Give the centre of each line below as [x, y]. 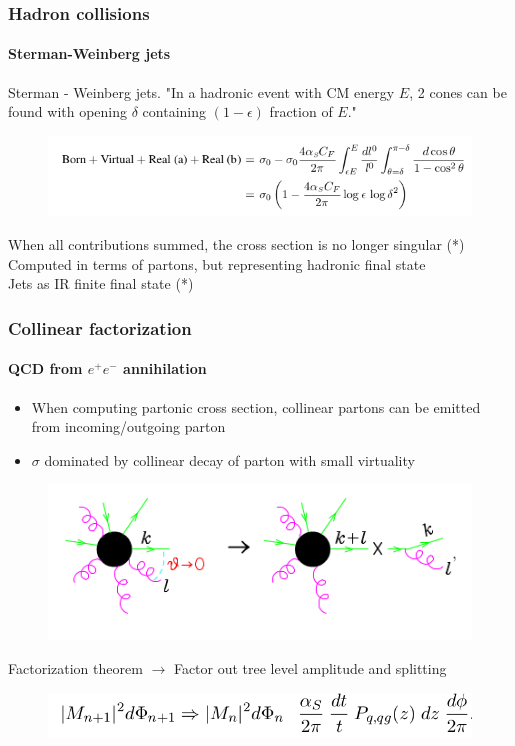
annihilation [165, 368]
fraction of [301, 111]
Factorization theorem [75, 668]
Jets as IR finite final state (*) [101, 283]
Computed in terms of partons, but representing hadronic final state [217, 263]
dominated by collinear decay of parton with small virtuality [229, 459]
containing [174, 111]
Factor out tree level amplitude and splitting [310, 668]
